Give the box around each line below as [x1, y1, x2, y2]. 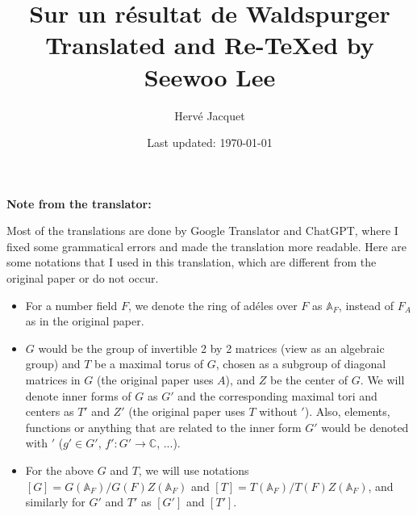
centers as [25, 403, 74, 420]
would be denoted [321, 418, 409, 435]
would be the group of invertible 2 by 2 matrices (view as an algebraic [38, 339, 385, 356]
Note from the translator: [6, 195, 152, 212]
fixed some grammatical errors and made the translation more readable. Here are [6, 237, 407, 254]
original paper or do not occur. [6, 270, 159, 287]
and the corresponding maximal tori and [177, 387, 377, 404]
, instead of [338, 296, 394, 313]
